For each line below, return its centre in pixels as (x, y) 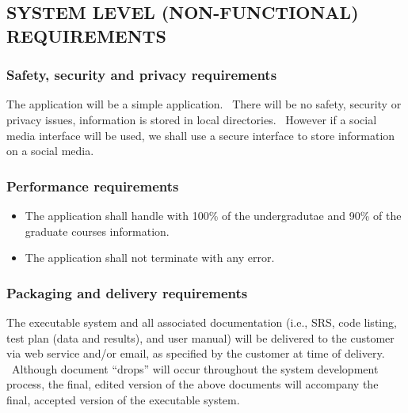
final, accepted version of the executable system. (123, 399)
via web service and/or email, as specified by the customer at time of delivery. (196, 353)
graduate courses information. (97, 231)
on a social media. (50, 151)
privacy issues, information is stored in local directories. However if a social (192, 119)
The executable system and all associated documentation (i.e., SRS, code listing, (202, 322)
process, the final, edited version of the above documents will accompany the (193, 384)
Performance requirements (93, 186)
